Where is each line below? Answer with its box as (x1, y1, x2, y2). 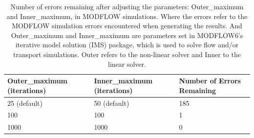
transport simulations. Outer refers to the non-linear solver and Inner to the (13, 49, 241, 59)
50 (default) (94, 98, 129, 108)
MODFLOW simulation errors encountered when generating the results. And (12, 20, 242, 31)
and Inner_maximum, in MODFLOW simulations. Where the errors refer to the (6, 11, 248, 21)
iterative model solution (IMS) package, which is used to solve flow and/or (15, 39, 239, 50)
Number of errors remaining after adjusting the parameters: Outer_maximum (10, 1, 244, 11)
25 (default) (7, 98, 42, 108)
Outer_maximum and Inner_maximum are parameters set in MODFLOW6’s (11, 30, 243, 40)
